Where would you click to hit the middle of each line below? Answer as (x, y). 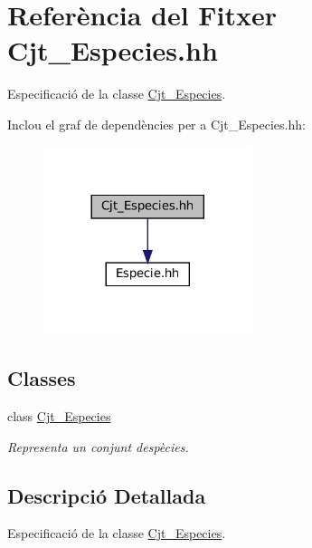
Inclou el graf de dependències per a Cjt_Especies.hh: (156, 124)
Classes (42, 378)
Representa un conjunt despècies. (98, 446)
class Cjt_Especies (59, 415)
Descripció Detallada (107, 495)
